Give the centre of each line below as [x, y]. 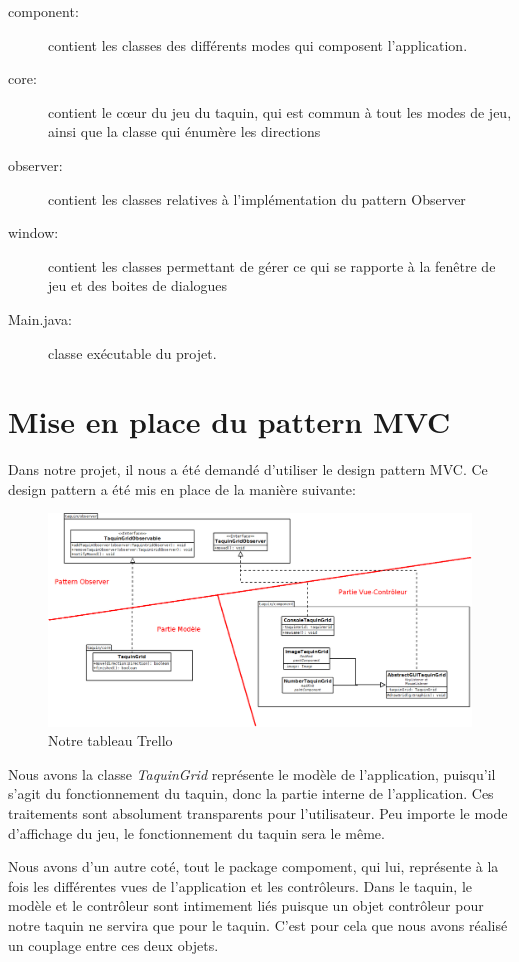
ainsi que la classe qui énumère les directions [184, 131]
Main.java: [40, 318]
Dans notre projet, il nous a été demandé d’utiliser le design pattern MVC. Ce [248, 469]
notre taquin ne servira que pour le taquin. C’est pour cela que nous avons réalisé [258, 925]
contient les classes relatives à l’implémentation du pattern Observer [257, 198]
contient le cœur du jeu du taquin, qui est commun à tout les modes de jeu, [280, 111]
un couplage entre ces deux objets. [113, 944]
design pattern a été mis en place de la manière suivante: [182, 488]
